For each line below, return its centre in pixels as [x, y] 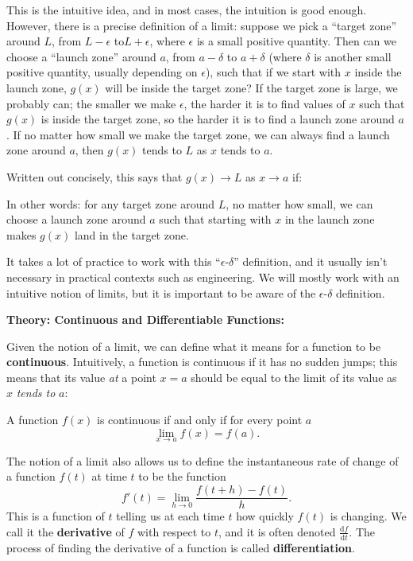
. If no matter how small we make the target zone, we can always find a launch [198, 134]
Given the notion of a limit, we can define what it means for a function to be [194, 346]
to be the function [182, 476]
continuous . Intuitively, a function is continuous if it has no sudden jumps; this [202, 362]
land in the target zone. [131, 234]
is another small [353, 56]
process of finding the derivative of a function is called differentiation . [181, 547]
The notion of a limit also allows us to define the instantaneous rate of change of [203, 460]
